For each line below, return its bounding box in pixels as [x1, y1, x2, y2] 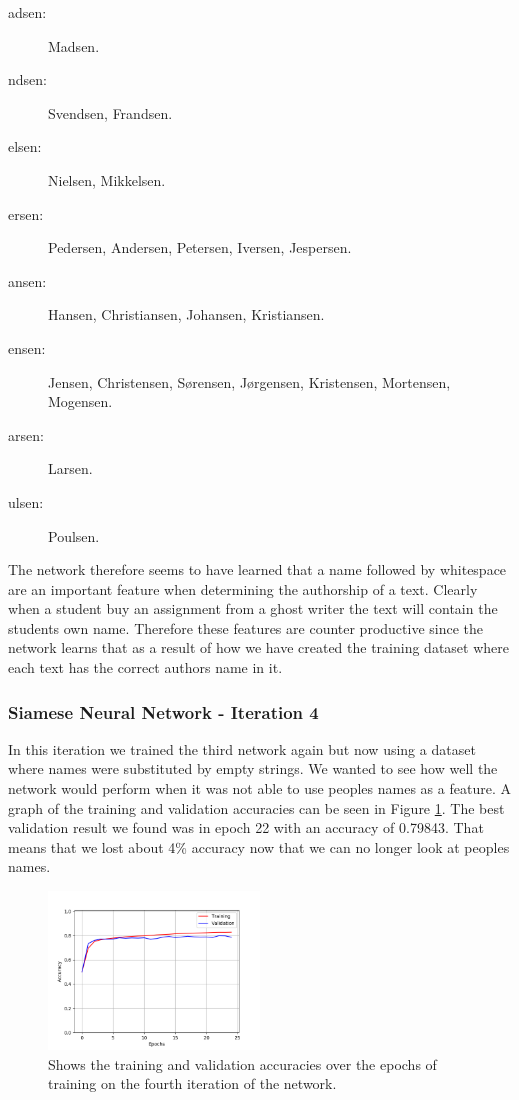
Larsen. [48, 458, 93, 479]
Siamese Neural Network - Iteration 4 [8, 699, 319, 724]
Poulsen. [48, 525, 100, 546]
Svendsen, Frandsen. [48, 102, 173, 123]
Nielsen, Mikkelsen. [48, 169, 166, 190]
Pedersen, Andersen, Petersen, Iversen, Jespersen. [48, 237, 352, 258]
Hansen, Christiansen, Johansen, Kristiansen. [48, 304, 325, 325]
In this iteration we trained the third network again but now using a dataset [8, 738, 476, 759]
